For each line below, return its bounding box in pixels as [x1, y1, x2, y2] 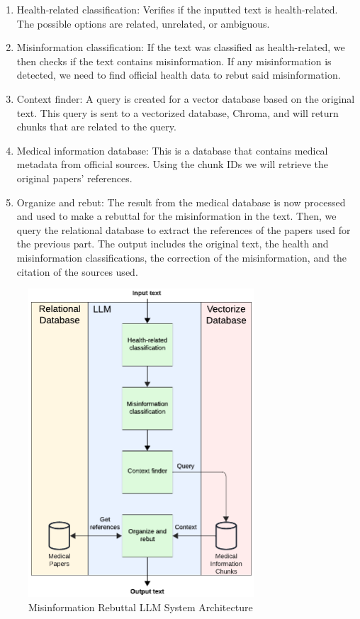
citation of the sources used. [16, 264, 138, 279]
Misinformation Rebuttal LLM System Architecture [28, 599, 253, 614]
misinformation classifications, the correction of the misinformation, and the [16, 250, 347, 264]
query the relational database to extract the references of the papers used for [16, 222, 351, 237]
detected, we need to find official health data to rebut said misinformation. [16, 67, 341, 82]
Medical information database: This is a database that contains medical [16, 143, 328, 157]
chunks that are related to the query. [16, 119, 176, 134]
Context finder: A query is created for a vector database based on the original [16, 91, 355, 106]
